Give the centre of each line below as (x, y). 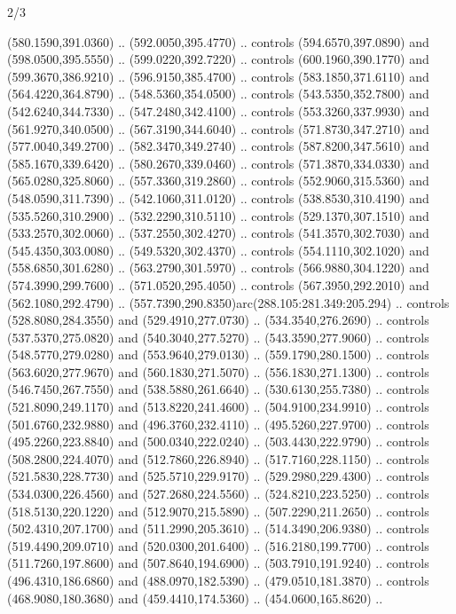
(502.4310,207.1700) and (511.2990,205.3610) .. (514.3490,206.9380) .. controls (218, 528)
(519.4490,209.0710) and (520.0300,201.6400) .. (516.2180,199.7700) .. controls (218, 545)
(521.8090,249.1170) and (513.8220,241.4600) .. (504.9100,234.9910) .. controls (218, 407)
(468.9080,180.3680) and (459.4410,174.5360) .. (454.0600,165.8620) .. (195, 598)
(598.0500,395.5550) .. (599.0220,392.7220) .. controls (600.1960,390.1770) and (218, 59)
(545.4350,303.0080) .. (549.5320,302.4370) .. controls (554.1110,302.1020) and (218, 250)
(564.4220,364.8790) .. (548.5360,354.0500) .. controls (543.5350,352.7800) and (218, 94)
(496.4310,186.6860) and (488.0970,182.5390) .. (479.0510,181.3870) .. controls (218, 580)
